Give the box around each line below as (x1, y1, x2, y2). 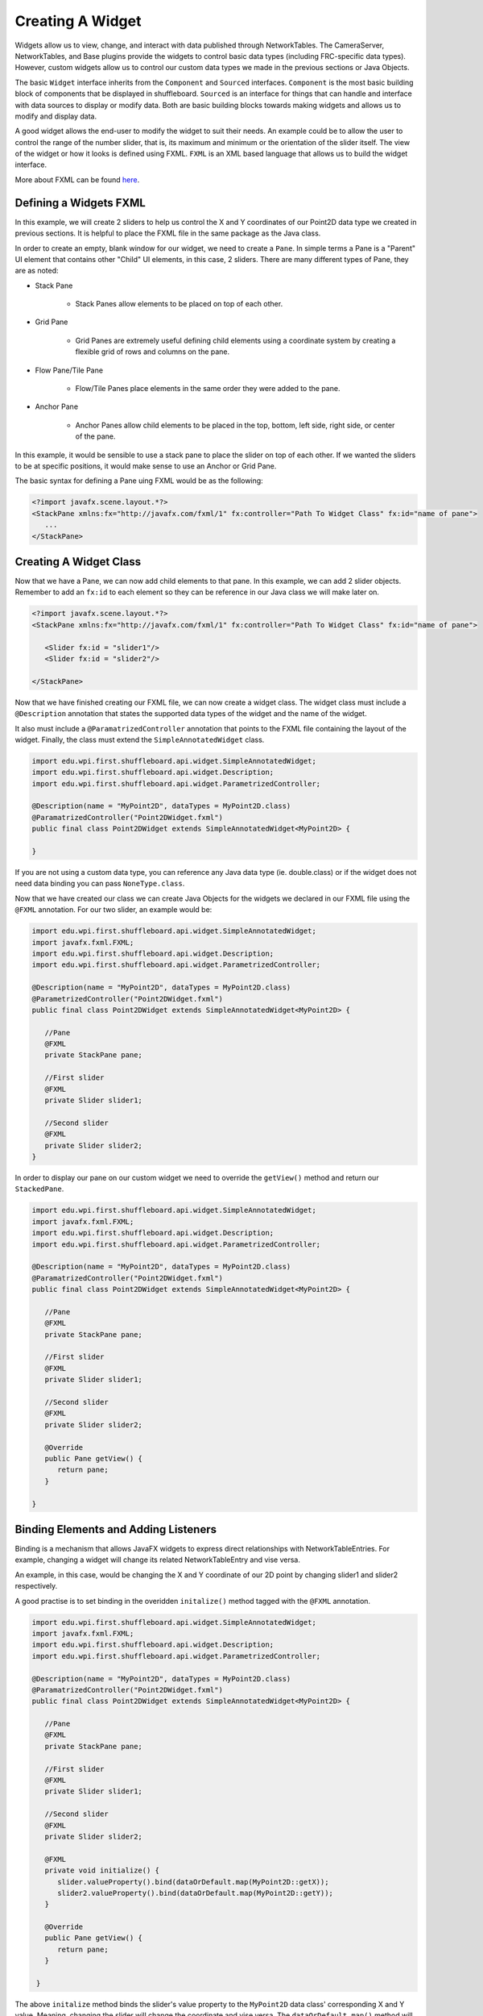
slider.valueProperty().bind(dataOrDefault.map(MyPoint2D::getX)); (57, 1877, 329, 1886)
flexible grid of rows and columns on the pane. (75, 347, 230, 356)
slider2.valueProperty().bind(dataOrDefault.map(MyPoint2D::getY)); (57, 1888, 334, 1897)
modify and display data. (14, 111, 97, 121)
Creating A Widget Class (14, 555, 141, 569)
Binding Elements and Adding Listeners (14, 1522, 217, 1536)
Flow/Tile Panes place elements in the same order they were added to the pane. (75, 384, 341, 394)
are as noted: (14, 266, 60, 276)
